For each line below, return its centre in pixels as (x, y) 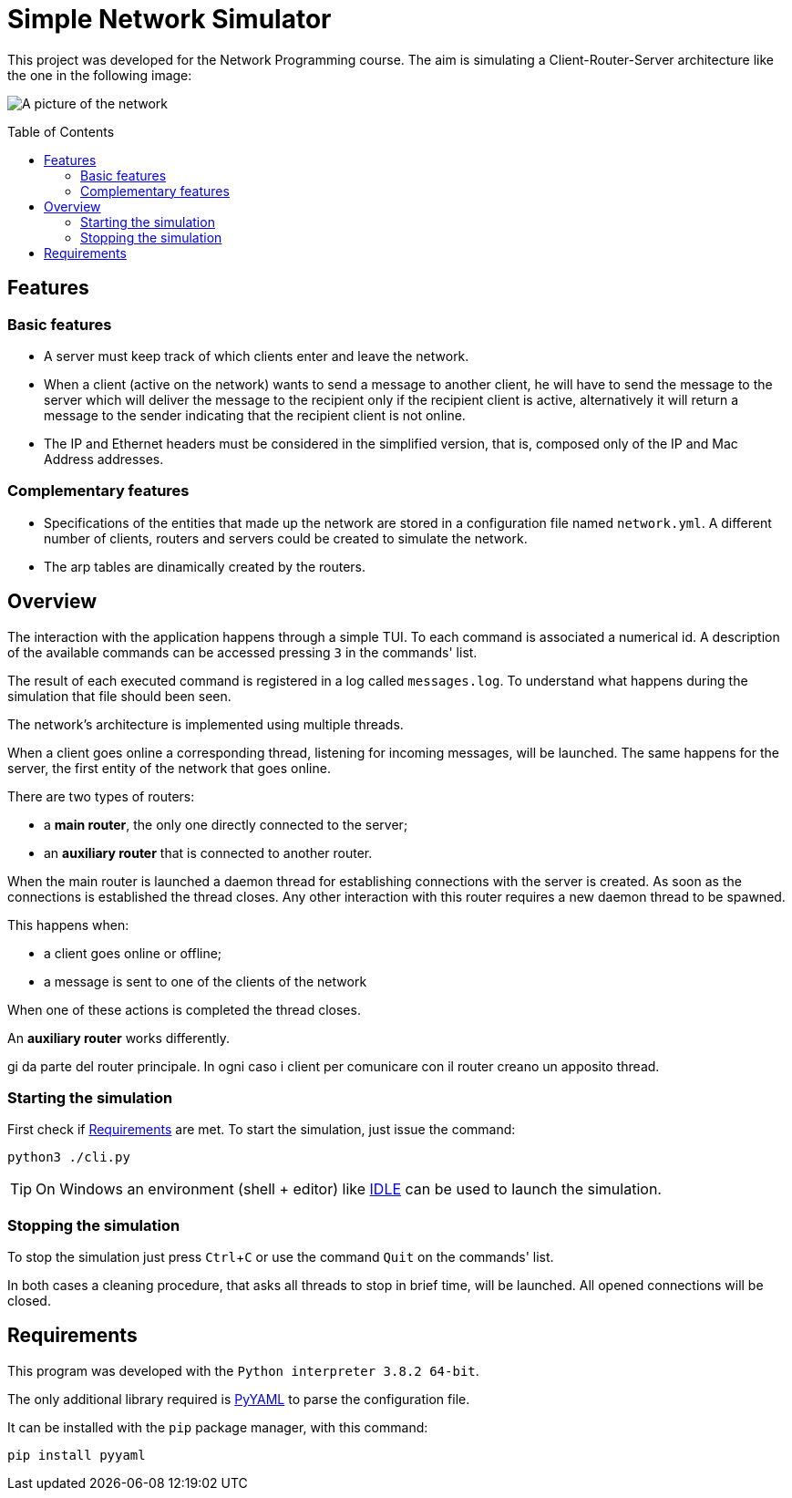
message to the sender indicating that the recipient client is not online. (255, 415)
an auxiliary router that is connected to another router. (208, 852)
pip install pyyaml (77, 1455)
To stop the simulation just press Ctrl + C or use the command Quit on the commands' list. (281, 1257)
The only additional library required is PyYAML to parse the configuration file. (239, 1399)
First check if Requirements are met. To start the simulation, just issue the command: (262, 1130)
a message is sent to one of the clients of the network (206, 981)
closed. (29, 1301)
